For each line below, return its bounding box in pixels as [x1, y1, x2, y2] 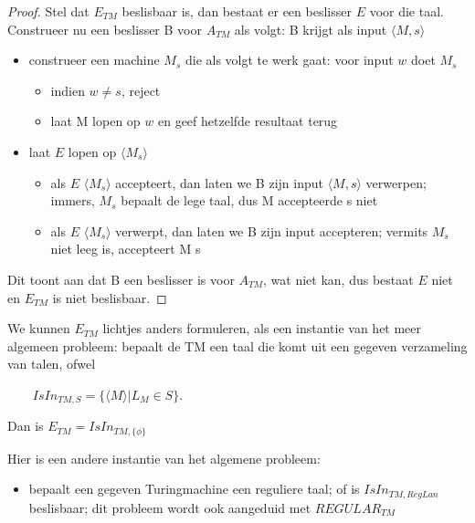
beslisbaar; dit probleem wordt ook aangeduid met [28, 497, 311, 517]
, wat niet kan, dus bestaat [263, 269, 414, 288]
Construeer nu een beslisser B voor [7, 19, 202, 38]
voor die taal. [369, 2, 444, 20]
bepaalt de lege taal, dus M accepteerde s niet [121, 191, 378, 210]
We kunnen [7, 319, 70, 338]
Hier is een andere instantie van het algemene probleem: [7, 448, 321, 467]
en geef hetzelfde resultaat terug [157, 111, 338, 131]
